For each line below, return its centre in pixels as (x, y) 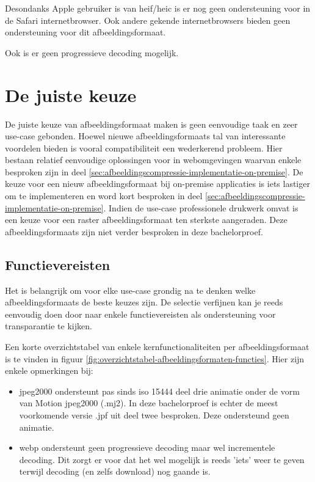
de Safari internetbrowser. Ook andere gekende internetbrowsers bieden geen (148, 20)
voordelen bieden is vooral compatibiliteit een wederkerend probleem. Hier (144, 148)
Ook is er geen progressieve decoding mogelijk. (92, 52)
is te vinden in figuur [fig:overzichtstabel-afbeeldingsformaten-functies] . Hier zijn (155, 358)
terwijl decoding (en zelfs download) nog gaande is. (115, 471)
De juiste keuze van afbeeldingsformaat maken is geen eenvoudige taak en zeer (151, 124)
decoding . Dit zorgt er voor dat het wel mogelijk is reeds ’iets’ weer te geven (162, 459)
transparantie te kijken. (49, 326)
